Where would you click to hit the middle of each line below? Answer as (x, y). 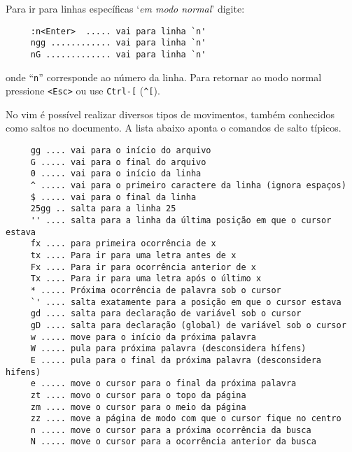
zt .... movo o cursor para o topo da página (138, 395)
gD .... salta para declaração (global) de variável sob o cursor (188, 325)
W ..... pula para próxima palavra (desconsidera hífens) (168, 349)
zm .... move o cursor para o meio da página (138, 407)
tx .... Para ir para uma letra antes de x (133, 255)
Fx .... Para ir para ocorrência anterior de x (143, 267)
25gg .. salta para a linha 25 (103, 209)
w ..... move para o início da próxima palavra (143, 337)
